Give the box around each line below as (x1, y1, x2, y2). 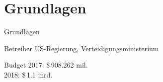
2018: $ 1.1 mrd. (4, 69, 53, 80)
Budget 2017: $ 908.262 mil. (4, 60, 88, 70)
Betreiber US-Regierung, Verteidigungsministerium (4, 43, 159, 53)
